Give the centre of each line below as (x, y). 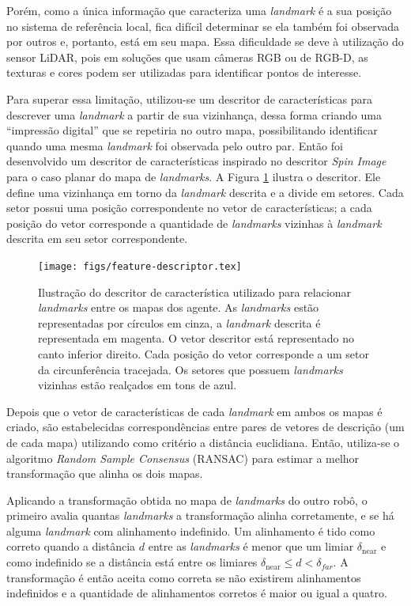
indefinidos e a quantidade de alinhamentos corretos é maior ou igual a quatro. (197, 593)
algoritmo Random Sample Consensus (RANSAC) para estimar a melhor (183, 458)
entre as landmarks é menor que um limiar (251, 546)
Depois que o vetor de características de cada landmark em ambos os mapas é (194, 411)
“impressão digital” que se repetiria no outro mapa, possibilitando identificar (192, 130)
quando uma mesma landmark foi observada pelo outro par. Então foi (175, 145)
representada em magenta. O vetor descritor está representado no (196, 338)
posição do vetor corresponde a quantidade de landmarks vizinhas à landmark (194, 223)
